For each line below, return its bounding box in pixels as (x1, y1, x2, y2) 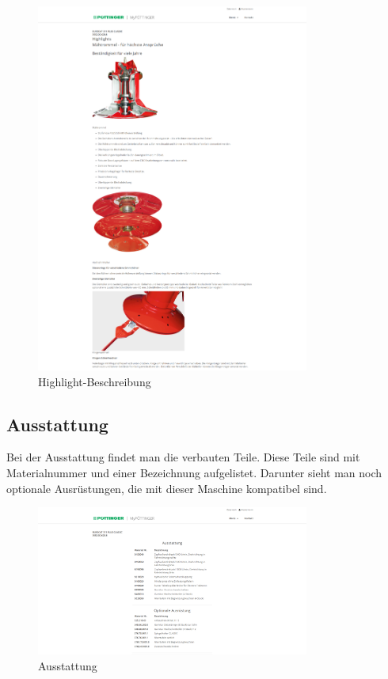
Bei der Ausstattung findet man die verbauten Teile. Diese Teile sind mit (6, 449, 360, 465)
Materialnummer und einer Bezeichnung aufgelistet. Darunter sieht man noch (6, 465, 382, 481)
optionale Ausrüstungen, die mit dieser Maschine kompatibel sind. (6, 480, 327, 496)
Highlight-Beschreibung (38, 373, 151, 389)
